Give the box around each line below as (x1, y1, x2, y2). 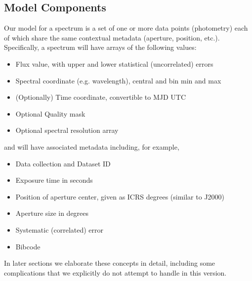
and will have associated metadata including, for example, (4, 141, 179, 152)
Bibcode (15, 241, 41, 251)
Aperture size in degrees (15, 208, 89, 218)
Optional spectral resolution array (15, 125, 119, 135)
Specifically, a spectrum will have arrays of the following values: (4, 42, 197, 52)
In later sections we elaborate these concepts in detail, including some (4, 258, 215, 268)
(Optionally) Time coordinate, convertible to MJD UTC (15, 92, 186, 102)
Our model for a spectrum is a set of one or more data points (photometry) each (4, 23, 248, 33)
